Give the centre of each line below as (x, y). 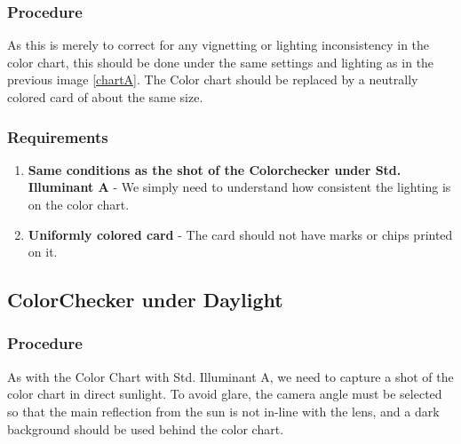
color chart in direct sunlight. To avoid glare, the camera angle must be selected (225, 394)
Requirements (58, 136)
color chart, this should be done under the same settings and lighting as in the (221, 62)
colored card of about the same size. (105, 97)
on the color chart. (79, 204)
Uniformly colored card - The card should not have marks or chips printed (240, 234)
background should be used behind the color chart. (146, 428)
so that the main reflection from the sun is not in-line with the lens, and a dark (223, 411)
